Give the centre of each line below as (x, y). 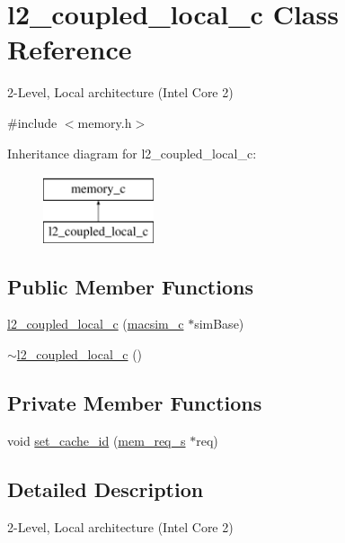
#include (32, 122)
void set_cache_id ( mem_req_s (97, 440)
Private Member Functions (135, 403)
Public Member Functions (130, 286)
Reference (70, 49)
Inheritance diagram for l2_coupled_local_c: (132, 153)
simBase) (219, 324)
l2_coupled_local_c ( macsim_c (96, 324)
